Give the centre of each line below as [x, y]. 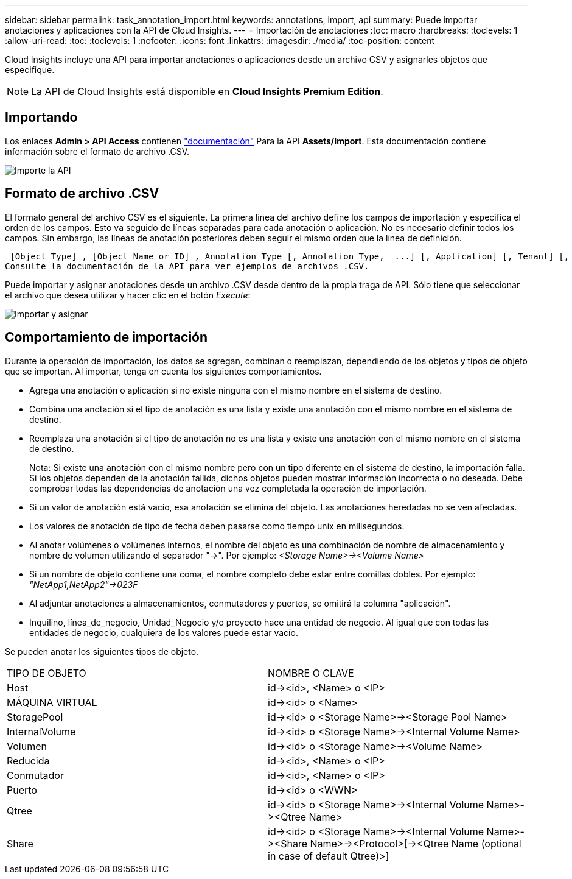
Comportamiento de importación [106, 337]
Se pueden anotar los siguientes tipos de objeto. [102, 651]
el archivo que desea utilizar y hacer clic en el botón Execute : [128, 295]
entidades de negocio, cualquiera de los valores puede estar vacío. [164, 632]
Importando [41, 118]
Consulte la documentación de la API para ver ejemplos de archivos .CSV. [187, 266]
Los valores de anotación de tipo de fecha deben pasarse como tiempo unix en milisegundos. [217, 526]
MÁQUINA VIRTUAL [52, 702]
